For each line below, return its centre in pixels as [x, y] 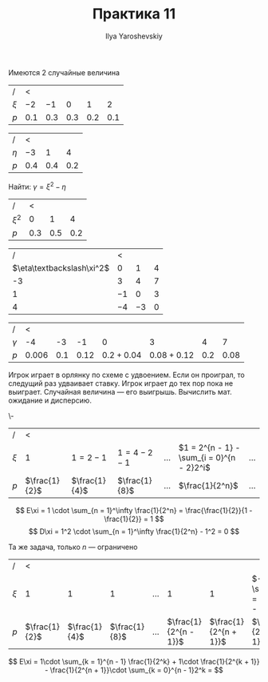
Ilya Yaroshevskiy [134, 36]
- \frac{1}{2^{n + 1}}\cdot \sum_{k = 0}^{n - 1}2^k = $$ [134, 670]
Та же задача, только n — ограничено [73, 547]
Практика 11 [134, 14]
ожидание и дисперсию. [50, 400]
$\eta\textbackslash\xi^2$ [61, 267]
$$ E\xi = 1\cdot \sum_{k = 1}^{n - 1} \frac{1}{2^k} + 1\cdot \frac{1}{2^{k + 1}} [134, 661]
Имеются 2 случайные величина [64, 72]
